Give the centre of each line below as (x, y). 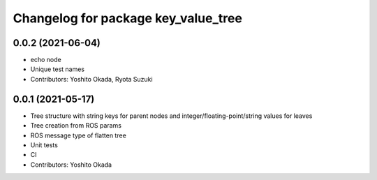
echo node (46, 60)
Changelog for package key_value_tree (127, 18)
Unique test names (58, 69)
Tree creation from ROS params (76, 126)
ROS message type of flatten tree (79, 135)
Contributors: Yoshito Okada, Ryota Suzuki (91, 79)
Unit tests (44, 145)
